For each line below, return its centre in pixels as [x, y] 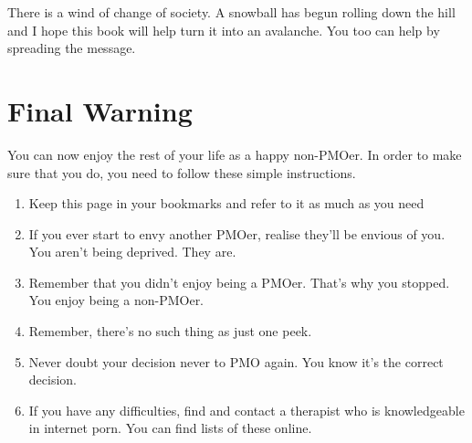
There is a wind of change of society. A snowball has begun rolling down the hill [231, 12]
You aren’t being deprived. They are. [132, 252]
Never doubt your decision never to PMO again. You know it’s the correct [236, 361]
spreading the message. [72, 48]
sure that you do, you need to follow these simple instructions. [182, 172]
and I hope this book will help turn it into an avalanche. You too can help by [224, 30]
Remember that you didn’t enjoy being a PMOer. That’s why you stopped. [239, 282]
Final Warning [100, 110]
